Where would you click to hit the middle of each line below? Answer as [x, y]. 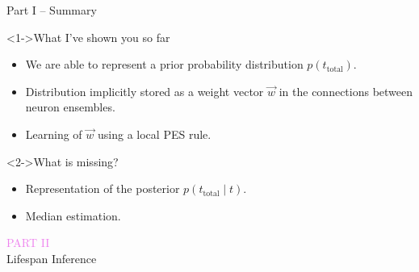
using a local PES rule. [155, 134]
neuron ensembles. [70, 107]
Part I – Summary [52, 10]
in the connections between [346, 91]
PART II [28, 243]
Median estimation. [73, 215]
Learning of [54, 134]
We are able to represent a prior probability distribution [164, 64]
